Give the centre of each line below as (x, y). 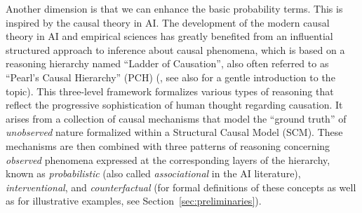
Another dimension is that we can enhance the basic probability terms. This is (174, 8)
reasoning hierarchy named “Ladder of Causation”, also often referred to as (167, 63)
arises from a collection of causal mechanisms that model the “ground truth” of (176, 118)
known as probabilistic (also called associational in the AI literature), (153, 173)
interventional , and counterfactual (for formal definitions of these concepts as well (181, 187)
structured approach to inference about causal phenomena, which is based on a (175, 49)
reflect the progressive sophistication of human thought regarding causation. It (174, 105)
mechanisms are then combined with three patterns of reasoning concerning (168, 145)
